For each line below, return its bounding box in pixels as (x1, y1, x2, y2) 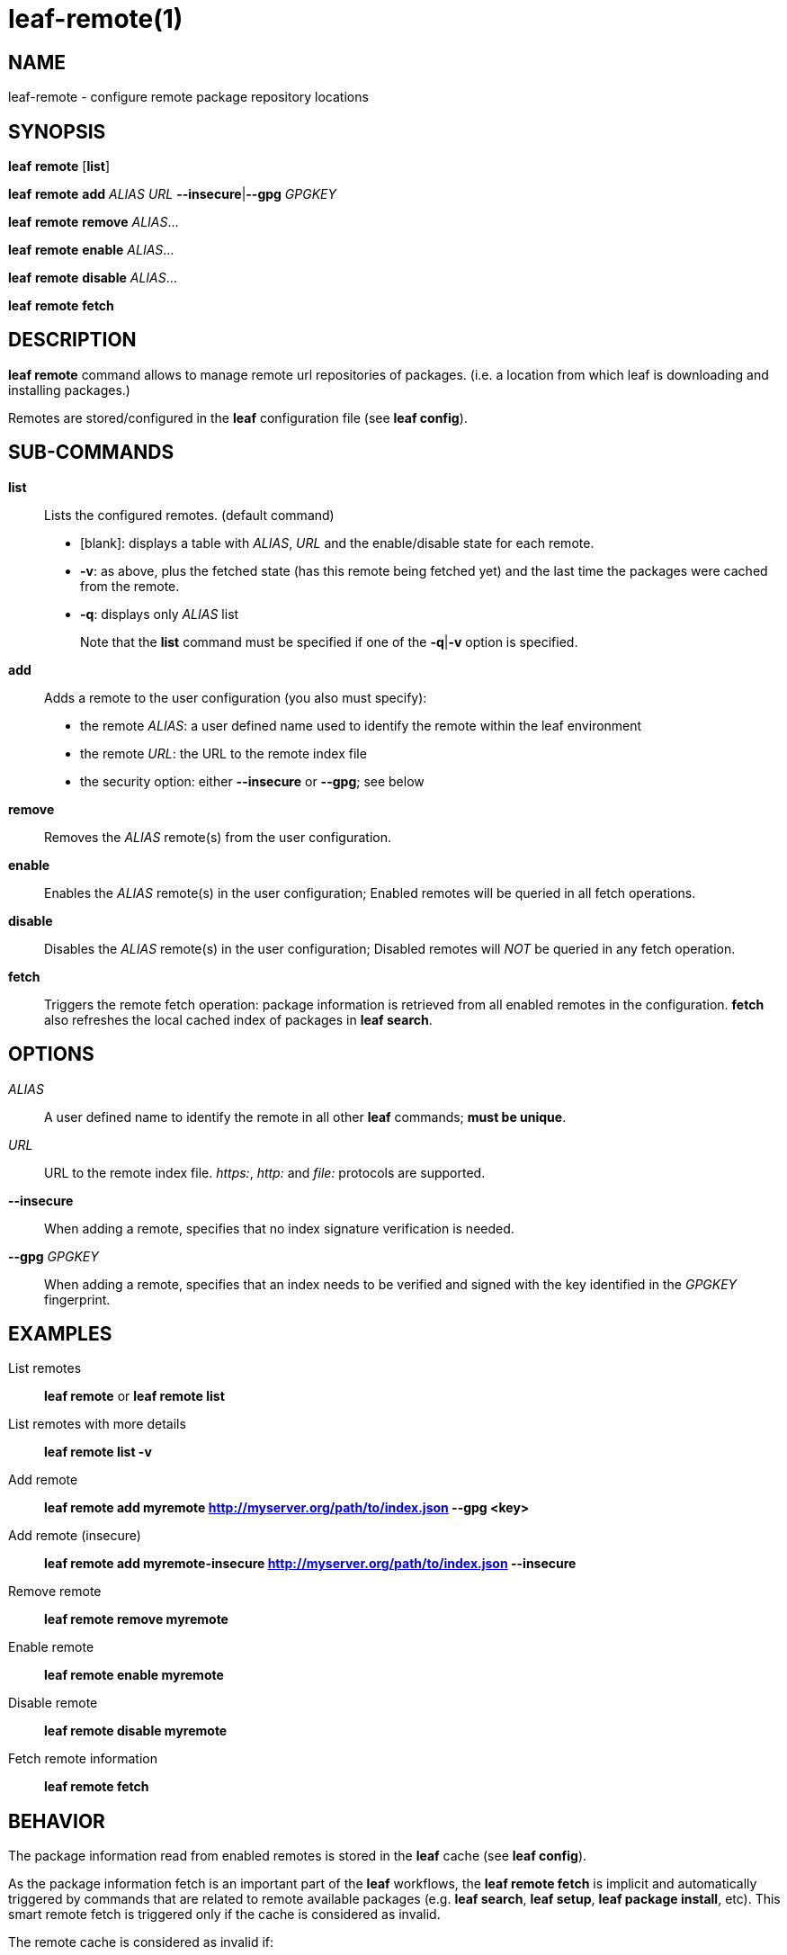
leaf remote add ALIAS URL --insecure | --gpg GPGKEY (8, 186, 336, 202)
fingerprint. (44, 1291, 111, 1307)
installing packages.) (8, 381, 130, 398)
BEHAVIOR (8, 1809, 105, 1833)
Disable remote (8, 1695, 98, 1711)
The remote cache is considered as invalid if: (8, 1934, 273, 1951)
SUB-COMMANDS (8, 441, 174, 464)
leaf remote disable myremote (44, 1723, 228, 1739)
